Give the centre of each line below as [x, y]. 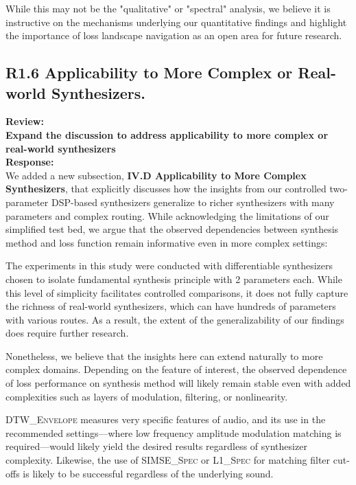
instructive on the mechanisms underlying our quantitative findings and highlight [176, 22]
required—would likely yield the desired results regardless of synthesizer [156, 446]
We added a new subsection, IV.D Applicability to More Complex [156, 175]
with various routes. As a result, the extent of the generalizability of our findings [175, 319]
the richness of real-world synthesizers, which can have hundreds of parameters [171, 306]
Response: [30, 162]
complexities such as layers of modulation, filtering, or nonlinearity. [147, 396]
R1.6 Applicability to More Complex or [149, 72]
